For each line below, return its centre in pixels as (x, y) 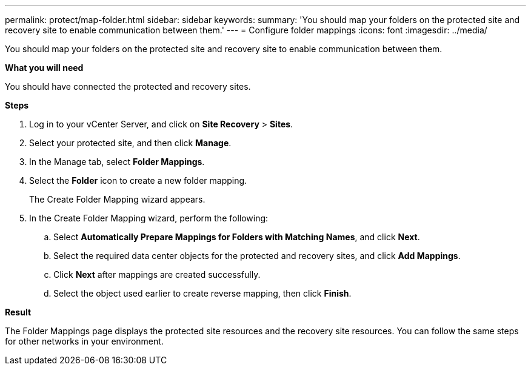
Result (18, 312)
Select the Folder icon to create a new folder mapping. (138, 180)
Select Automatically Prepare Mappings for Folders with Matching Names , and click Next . (237, 237)
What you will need (44, 68)
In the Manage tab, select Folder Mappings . (117, 162)
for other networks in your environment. (84, 341)
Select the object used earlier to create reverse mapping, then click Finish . (202, 293)
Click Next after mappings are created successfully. (157, 274)
